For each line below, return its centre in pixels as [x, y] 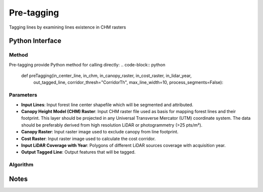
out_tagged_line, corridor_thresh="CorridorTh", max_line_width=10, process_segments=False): [128, 82]
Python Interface [35, 41]
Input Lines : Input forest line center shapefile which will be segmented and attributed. [107, 105]
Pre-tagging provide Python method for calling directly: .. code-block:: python [87, 64]
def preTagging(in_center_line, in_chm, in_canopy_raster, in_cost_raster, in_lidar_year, [106, 76]
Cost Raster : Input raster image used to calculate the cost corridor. [88, 139]
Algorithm [21, 165]
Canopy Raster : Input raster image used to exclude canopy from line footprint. [100, 132]
